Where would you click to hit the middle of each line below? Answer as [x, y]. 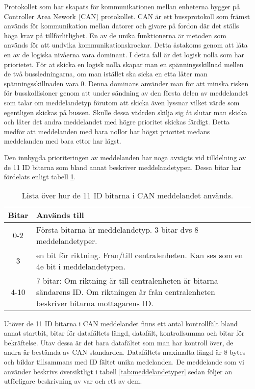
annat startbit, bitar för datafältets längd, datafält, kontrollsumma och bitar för [124, 333]
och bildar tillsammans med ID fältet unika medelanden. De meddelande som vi [124, 362]
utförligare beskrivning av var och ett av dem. [73, 381]
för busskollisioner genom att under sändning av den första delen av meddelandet [126, 93]
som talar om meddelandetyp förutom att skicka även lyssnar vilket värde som [122, 102]
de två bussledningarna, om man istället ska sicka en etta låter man [106, 74]
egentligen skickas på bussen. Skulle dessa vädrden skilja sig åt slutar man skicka [126, 112]
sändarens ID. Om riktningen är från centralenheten [126, 292]
